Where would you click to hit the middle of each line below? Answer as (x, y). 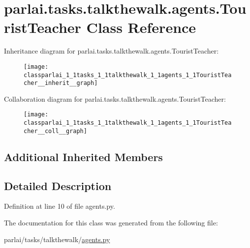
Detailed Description (58, 185)
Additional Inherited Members (83, 156)
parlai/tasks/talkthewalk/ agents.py (57, 239)
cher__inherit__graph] (61, 83)
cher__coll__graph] (55, 131)
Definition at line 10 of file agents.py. (60, 206)
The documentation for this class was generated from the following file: (111, 223)
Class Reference (141, 27)
